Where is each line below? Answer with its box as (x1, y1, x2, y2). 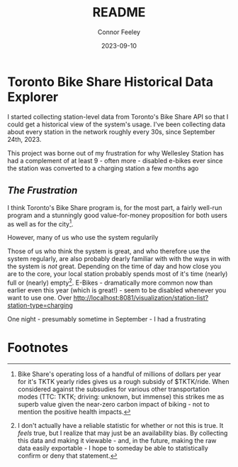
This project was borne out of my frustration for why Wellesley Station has (7, 148, 225, 157)
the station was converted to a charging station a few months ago (7, 164, 199, 172)
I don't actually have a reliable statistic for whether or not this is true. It (17, 421, 224, 429)
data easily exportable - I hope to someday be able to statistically (17, 444, 209, 452)
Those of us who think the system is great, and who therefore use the (7, 247, 211, 256)
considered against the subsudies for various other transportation (17, 385, 210, 393)
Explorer (7, 89, 59, 105)
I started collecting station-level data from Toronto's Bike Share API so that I (7, 112, 229, 121)
